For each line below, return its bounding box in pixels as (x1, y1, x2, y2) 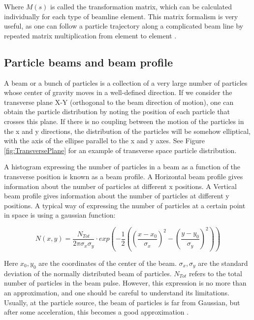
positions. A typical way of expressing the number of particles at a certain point (4, 200, 246, 210)
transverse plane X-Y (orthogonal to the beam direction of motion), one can (4, 96, 234, 107)
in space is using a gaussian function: (4, 210, 116, 220)
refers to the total (189, 268, 242, 278)
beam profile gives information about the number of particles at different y (4, 191, 229, 201)
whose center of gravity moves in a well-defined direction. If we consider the (4, 87, 232, 97)
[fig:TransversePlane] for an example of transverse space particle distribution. (4, 145, 237, 155)
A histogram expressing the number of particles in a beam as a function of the (4, 161, 241, 172)
